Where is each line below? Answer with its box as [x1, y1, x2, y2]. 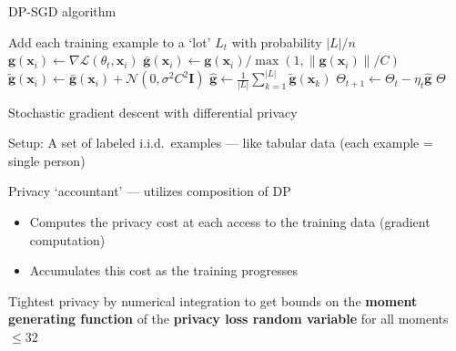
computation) [29, 230, 106, 249]
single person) [8, 150, 86, 170]
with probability [231, 32, 322, 51]
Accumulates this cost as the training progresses [29, 261, 299, 280]
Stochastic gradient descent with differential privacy [8, 102, 298, 121]
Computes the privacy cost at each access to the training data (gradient [29, 212, 431, 231]
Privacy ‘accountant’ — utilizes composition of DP [8, 181, 291, 201]
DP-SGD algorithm [8, 2, 117, 20]
